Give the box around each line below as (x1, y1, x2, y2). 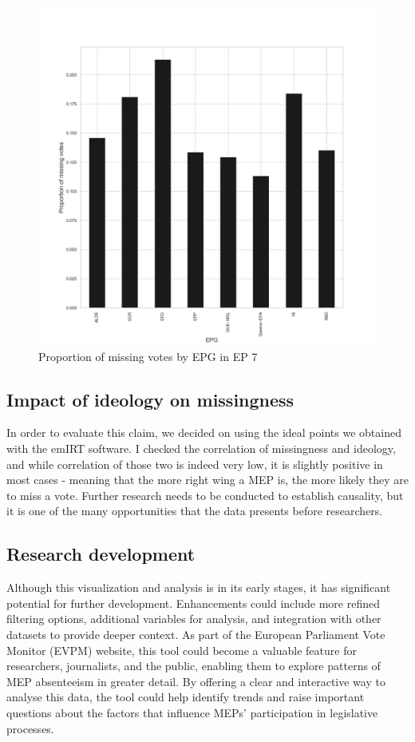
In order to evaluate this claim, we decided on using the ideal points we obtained (6, 424, 401, 441)
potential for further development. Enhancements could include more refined (6, 594, 380, 611)
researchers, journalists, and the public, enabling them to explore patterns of (6, 657, 381, 674)
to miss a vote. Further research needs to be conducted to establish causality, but (6, 486, 404, 503)
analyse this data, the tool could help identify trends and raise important (6, 688, 365, 705)
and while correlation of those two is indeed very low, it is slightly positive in (6, 455, 383, 472)
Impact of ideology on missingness (6, 387, 294, 411)
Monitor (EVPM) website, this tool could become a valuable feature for (6, 641, 357, 658)
